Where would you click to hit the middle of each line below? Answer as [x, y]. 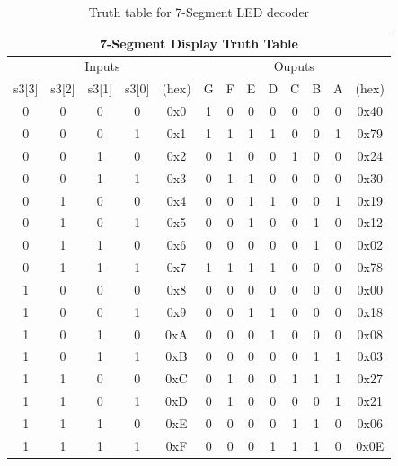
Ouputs [294, 66]
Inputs [102, 66]
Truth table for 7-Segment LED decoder [199, 12]
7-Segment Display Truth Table [199, 43]
